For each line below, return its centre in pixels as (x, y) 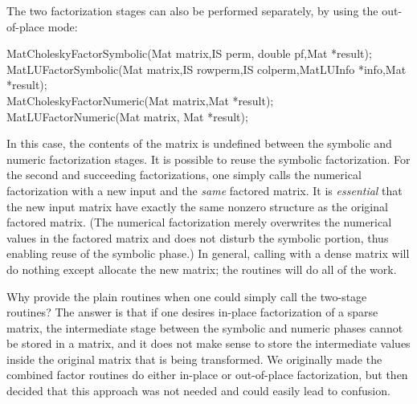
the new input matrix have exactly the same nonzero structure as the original (197, 206)
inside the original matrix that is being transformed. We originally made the (194, 359)
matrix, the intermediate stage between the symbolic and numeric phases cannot (205, 327)
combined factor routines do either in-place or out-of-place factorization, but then (207, 375)
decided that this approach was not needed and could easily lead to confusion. (198, 391)
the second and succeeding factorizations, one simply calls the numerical (184, 175)
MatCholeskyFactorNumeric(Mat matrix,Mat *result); (140, 100)
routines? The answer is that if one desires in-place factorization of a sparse (192, 312)
